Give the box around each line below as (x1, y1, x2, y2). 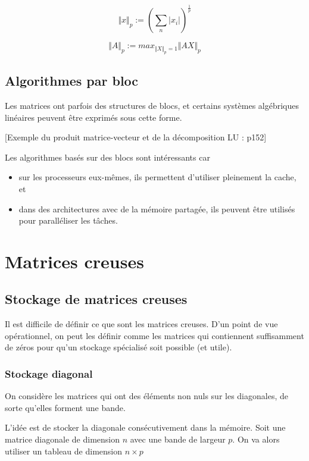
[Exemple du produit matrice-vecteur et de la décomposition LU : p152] (5, 131, 267, 143)
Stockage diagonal (5, 366, 93, 381)
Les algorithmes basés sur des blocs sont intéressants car (5, 150, 210, 163)
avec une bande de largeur (130, 433, 226, 446)
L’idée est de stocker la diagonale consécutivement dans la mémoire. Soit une (5, 421, 286, 434)
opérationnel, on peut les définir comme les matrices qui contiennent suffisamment (5, 329, 304, 341)
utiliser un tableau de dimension (5, 444, 122, 457)
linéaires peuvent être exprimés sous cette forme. (5, 111, 182, 123)
